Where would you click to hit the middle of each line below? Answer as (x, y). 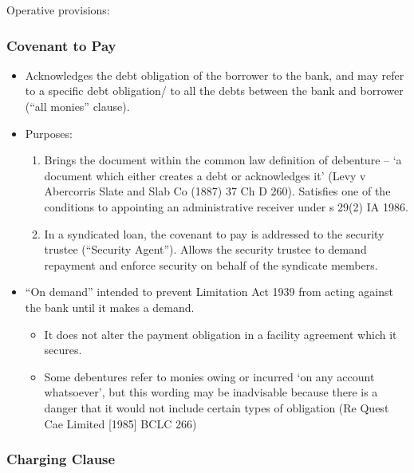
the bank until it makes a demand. (110, 307)
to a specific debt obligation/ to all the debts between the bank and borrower (214, 91)
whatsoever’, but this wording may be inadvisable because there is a (211, 392)
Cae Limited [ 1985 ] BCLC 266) (120, 423)
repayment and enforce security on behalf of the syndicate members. (211, 264)
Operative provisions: (58, 10)
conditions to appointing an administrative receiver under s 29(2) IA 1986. (226, 206)
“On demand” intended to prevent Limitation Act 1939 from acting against (209, 292)
